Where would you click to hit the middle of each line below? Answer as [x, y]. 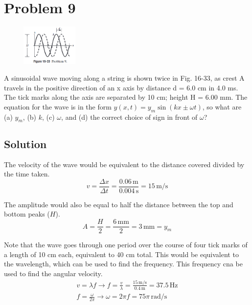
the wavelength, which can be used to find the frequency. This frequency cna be [123, 264]
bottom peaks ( [27, 214]
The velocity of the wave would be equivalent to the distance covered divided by [124, 164]
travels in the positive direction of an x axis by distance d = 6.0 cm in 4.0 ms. [121, 87]
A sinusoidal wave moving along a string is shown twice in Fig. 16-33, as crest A [124, 78]
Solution [25, 143]
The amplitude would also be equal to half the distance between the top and [119, 204]
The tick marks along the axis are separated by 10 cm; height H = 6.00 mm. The [126, 97]
